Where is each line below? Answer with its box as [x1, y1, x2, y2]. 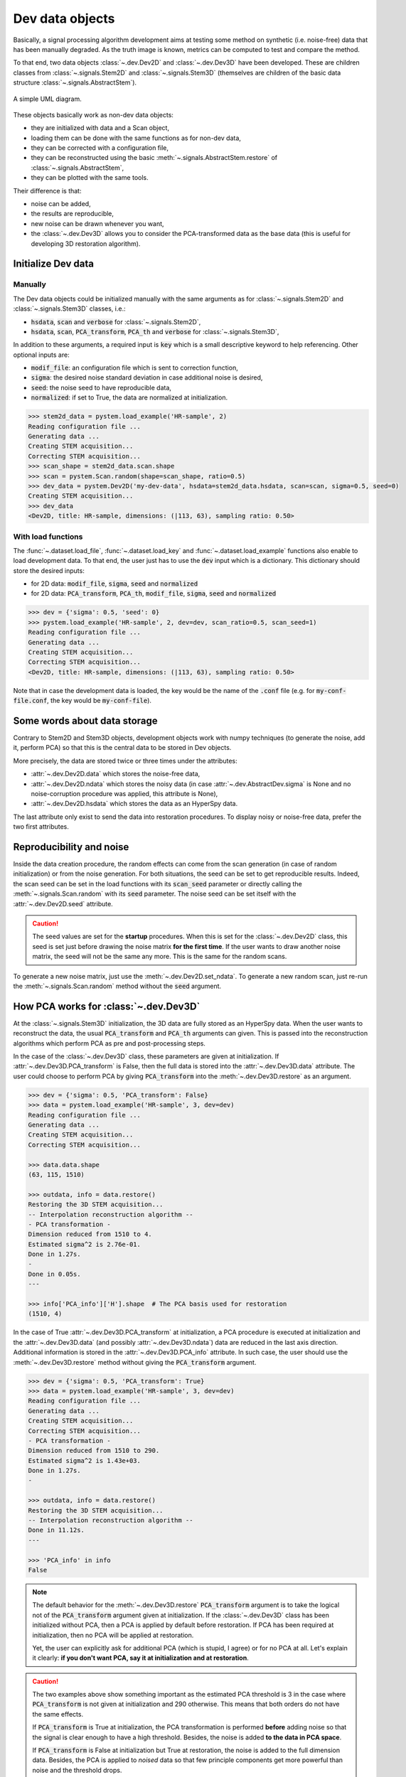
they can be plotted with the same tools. [31, 173, 149, 182]
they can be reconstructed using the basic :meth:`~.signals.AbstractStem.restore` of [31, 154, 277, 162]
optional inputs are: [13, 350, 70, 359]
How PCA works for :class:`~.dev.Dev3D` [13, 1000, 201, 1012]
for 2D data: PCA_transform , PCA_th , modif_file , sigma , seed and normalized [31, 589, 277, 598]
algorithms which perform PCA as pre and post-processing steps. [13, 1038, 206, 1048]
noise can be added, [31, 200, 92, 208]
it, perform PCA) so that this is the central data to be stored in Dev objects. [13, 743, 232, 752]
